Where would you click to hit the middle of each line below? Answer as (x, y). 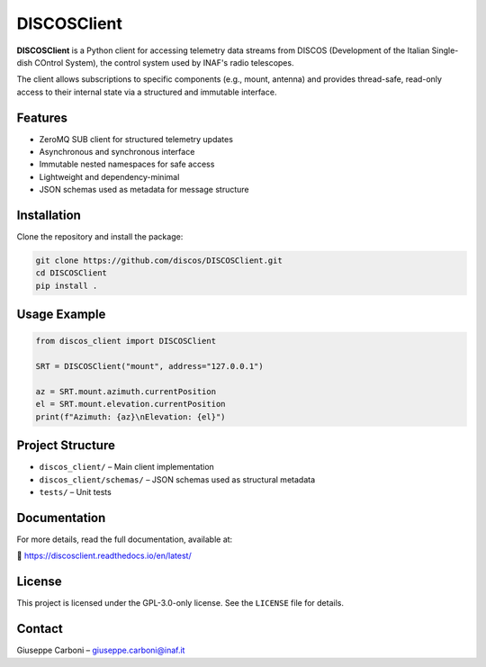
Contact (40, 629)
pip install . (67, 285)
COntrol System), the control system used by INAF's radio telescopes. (164, 62)
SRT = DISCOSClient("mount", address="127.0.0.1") (150, 366)
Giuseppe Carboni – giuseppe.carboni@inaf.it (101, 650)
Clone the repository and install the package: (100, 237)
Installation (49, 215)
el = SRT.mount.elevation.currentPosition (130, 404)
